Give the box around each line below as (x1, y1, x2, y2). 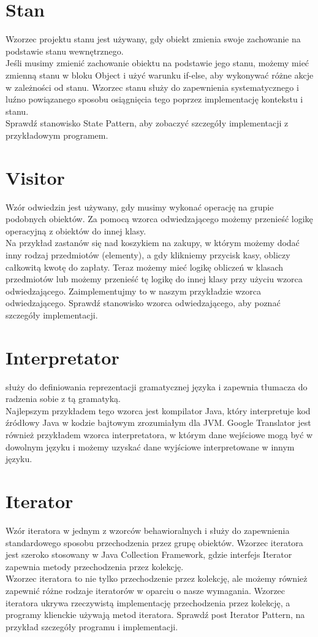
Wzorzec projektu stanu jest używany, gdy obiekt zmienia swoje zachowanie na (6, 33, 301, 45)
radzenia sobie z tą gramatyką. (6, 392, 121, 405)
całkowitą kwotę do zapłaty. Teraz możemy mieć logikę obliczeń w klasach (6, 260, 284, 273)
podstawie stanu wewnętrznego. (6, 44, 124, 57)
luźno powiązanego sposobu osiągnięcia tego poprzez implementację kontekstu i (6, 93, 303, 106)
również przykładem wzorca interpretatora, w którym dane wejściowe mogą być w (6, 428, 313, 441)
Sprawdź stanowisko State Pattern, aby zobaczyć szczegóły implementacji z (6, 117, 289, 129)
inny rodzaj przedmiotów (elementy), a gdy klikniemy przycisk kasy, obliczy (6, 248, 290, 261)
